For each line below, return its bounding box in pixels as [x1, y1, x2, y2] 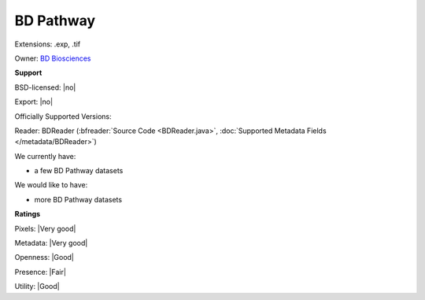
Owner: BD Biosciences [14, 54, 91, 63]
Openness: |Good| [14, 253, 75, 262]
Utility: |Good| [14, 282, 60, 291]
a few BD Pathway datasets [34, 166, 124, 176]
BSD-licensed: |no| [14, 83, 76, 92]
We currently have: [14, 151, 76, 161]
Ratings [14, 209, 41, 219]
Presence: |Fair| [14, 267, 67, 276]
